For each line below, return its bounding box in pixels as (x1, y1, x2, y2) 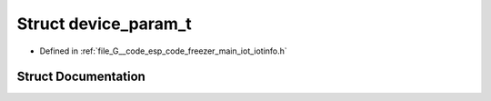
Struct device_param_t (16, 14, 193, 34)
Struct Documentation (16, 69, 145, 85)
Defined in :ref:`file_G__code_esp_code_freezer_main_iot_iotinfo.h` (39, 45, 288, 56)
